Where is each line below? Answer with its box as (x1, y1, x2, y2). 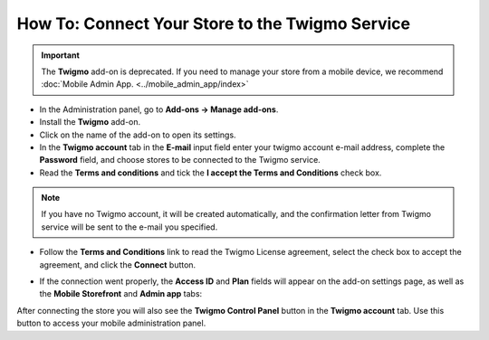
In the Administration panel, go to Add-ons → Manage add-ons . (39, 104, 279, 115)
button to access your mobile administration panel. (16, 317, 206, 329)
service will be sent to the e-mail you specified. (41, 222, 218, 232)
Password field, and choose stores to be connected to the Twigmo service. (39, 155, 321, 165)
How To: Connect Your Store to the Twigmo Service (16, 14, 411, 33)
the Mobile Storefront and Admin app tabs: (39, 288, 203, 299)
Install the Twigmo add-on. (39, 117, 141, 127)
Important (41, 50, 81, 61)
